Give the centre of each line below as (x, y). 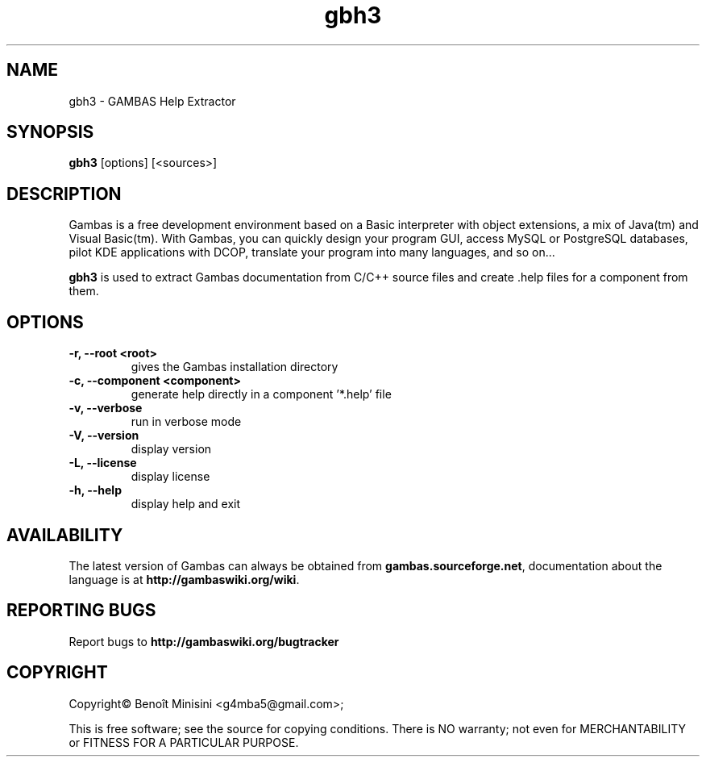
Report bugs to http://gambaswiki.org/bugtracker (204, 641)
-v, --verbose (106, 408)
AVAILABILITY (65, 535)
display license (170, 477)
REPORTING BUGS (81, 611)
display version (171, 449)
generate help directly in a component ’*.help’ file (261, 394)
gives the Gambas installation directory (235, 367)
